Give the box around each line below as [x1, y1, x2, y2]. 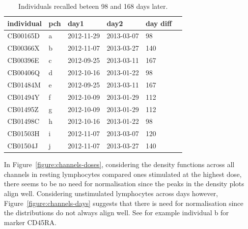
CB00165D [7, 30, 40, 41]
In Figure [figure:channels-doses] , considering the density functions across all [4, 159, 235, 170]
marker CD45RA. [4, 217, 57, 227]
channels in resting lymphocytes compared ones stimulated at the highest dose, [4, 169, 242, 179]
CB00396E [7, 55, 39, 65]
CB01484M [7, 79, 41, 89]
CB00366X [7, 43, 40, 53]
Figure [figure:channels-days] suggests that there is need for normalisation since [4, 198, 244, 208]
